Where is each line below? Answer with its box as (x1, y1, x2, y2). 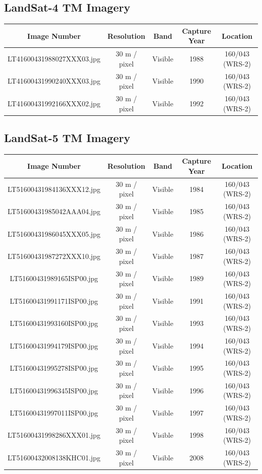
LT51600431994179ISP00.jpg (10, 340, 98, 351)
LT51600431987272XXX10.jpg (8, 250, 101, 261)
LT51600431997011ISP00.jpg (10, 408, 98, 418)
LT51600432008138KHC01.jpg (8, 452, 101, 462)
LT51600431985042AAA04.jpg (8, 206, 101, 217)
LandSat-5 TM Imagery (4, 130, 130, 146)
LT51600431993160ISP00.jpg (10, 318, 98, 328)
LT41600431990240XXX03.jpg (8, 76, 101, 86)
